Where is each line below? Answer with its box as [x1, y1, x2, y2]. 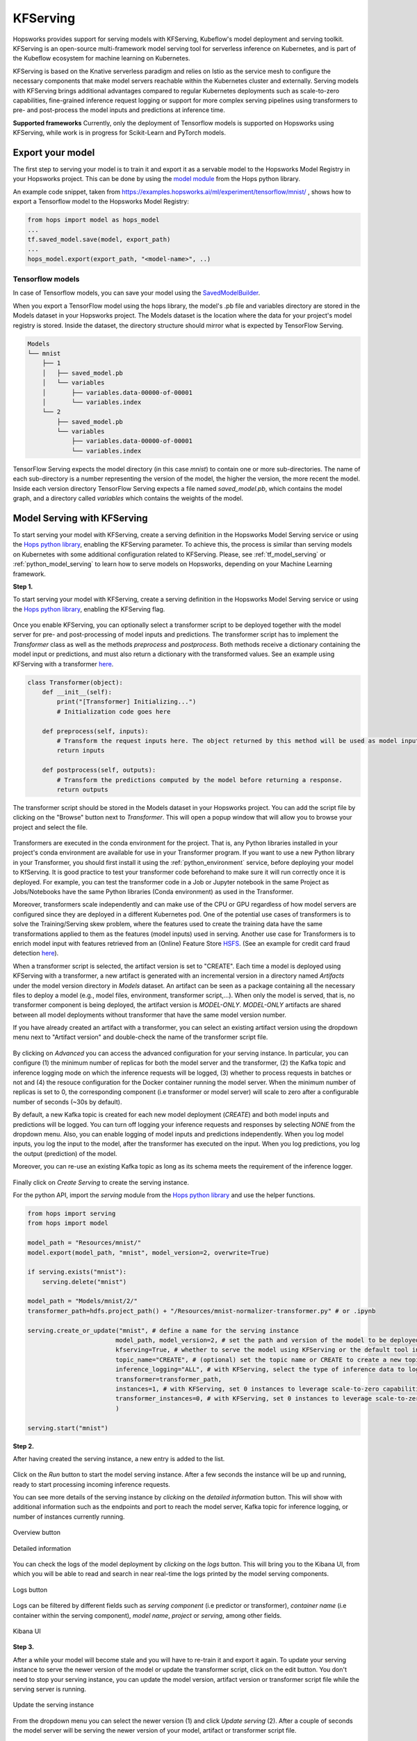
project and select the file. [13, 822, 88, 832]
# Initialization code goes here [56, 708, 171, 715]
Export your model [13, 146, 95, 158]
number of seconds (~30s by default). [13, 1098, 122, 1106]
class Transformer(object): [27, 678, 123, 686]
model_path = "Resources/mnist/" [27, 1239, 142, 1247]
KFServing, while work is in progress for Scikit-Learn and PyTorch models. [13, 129, 226, 137]
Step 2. [13, 1442, 35, 1450]
